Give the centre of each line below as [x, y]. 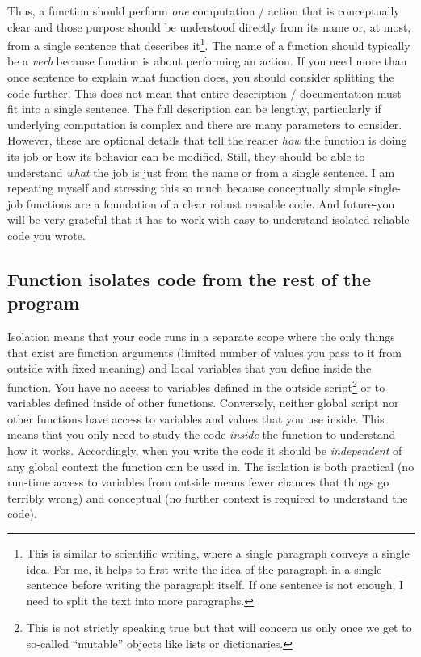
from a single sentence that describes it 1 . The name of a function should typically [209, 44]
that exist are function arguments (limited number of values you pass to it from [204, 352]
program [44, 303]
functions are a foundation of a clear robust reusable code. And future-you [210, 203]
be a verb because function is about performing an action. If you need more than [207, 61]
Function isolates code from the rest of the [189, 278]
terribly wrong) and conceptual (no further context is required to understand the [208, 497]
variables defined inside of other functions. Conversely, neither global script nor [203, 403]
